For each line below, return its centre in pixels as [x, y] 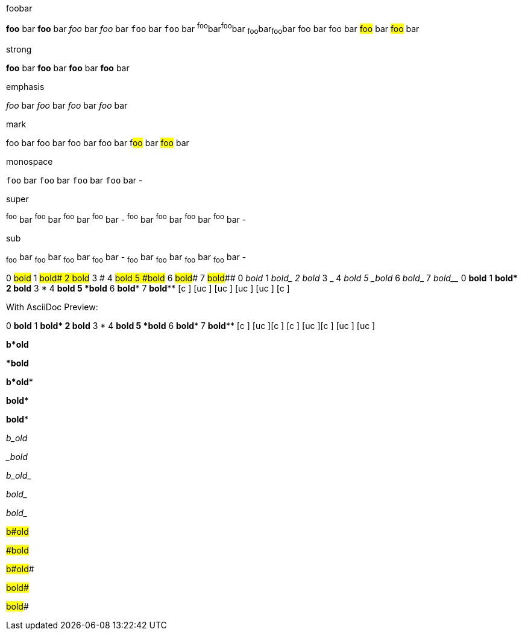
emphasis [25, 87]
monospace [30, 162]
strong [19, 49]
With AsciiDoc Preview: [52, 307]
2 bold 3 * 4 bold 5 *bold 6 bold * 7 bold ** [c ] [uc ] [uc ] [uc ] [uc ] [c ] [148, 288]
